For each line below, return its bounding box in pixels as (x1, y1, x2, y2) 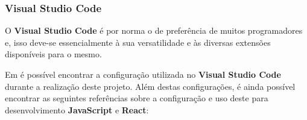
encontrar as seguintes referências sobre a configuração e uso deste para (5, 92, 268, 104)
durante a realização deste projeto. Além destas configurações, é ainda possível (5, 80, 296, 92)
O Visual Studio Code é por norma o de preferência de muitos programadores (5, 24, 303, 37)
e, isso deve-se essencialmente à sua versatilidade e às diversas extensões (5, 36, 271, 48)
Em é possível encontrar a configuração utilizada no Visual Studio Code (5, 68, 281, 80)
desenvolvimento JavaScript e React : (5, 103, 149, 116)
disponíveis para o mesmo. (5, 48, 102, 60)
